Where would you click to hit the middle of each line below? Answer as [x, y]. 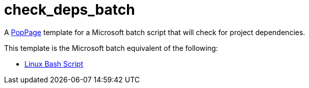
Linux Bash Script [54, 64]
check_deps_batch [70, 10]
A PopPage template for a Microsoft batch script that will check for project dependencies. [155, 32]
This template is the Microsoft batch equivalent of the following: [111, 48]
